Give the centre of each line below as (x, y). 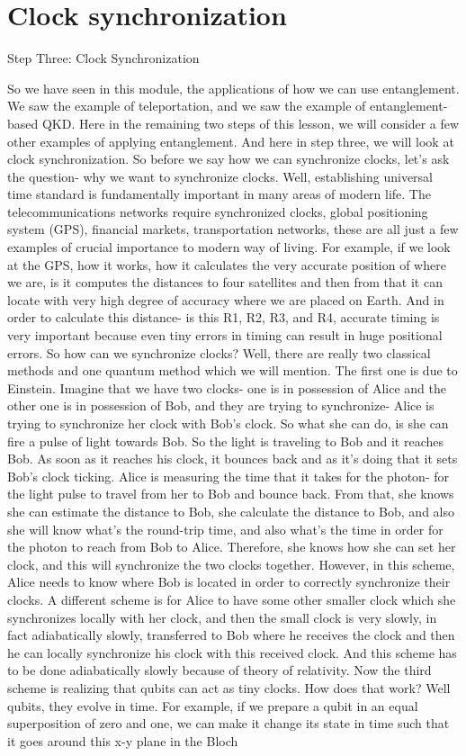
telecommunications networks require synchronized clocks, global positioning (218, 211)
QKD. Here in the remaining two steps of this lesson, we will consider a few (251, 123)
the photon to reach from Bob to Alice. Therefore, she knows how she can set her (232, 547)
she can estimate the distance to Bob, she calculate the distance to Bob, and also (231, 511)
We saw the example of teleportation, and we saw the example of (187, 106)
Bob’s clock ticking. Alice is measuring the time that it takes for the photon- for (228, 476)
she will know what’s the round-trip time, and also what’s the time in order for (225, 529)
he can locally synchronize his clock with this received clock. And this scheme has (232, 652)
